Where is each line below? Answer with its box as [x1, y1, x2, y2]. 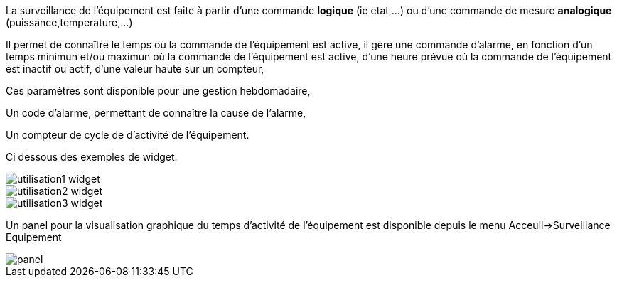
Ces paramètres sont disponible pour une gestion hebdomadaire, [6, 85, 311, 97]
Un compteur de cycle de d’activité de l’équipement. [6, 129, 250, 141]
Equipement [6, 231, 62, 243]
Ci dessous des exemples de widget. [6, 151, 178, 163]
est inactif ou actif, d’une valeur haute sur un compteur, [6, 63, 264, 75]
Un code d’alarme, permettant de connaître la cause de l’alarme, [6, 107, 306, 119]
